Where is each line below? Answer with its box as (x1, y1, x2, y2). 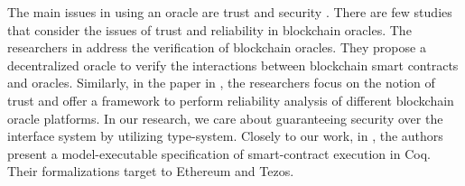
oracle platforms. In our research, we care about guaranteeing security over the (7, 108, 443, 127)
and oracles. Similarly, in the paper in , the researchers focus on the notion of (7, 73, 435, 92)
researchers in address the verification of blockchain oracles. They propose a (7, 38, 426, 57)
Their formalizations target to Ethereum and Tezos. (7, 162, 294, 181)
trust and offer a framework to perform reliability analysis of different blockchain (7, 90, 454, 109)
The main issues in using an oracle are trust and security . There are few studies (7, 3, 452, 21)
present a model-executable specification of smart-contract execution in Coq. (7, 144, 431, 163)
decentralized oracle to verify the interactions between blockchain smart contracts (7, 55, 459, 74)
